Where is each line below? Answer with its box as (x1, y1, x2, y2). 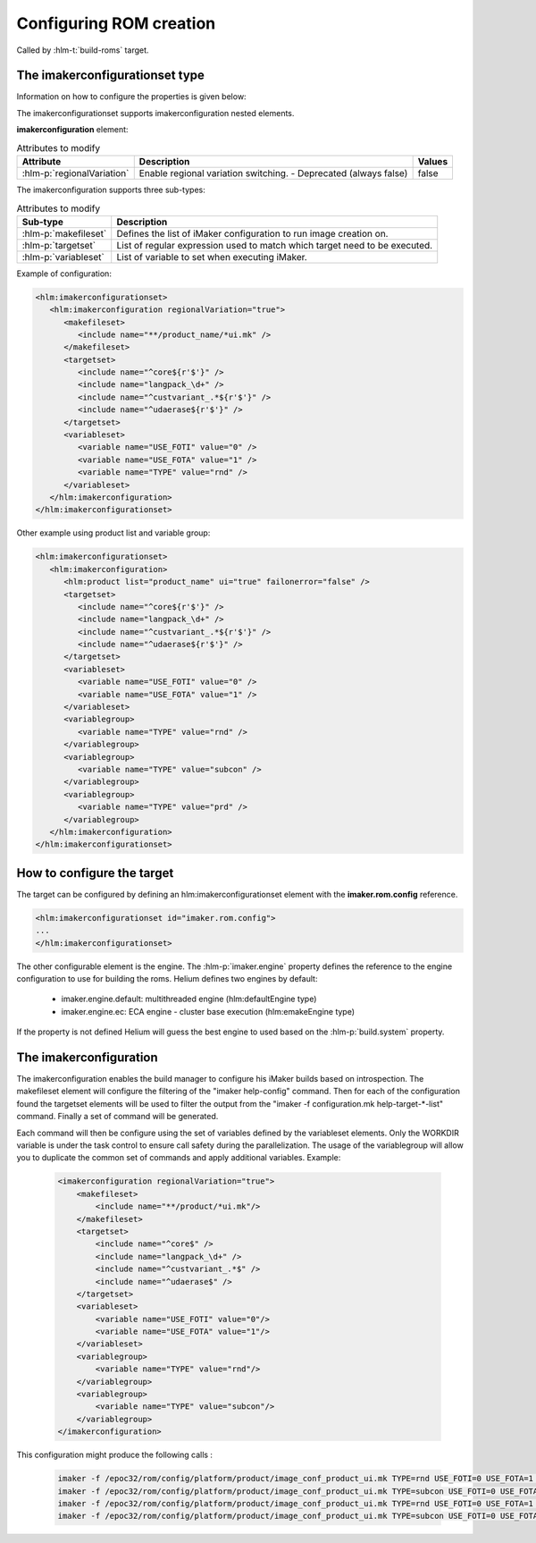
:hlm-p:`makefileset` (21, 227, 107, 240)
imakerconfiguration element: (16, 124, 129, 135)
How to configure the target (16, 865, 174, 881)
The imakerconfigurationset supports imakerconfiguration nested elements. (16, 107, 295, 118)
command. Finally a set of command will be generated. (16, 1111, 219, 1122)
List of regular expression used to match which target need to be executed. (116, 239, 433, 251)
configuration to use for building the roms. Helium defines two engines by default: (16, 973, 318, 983)
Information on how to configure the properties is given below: (16, 91, 247, 102)
